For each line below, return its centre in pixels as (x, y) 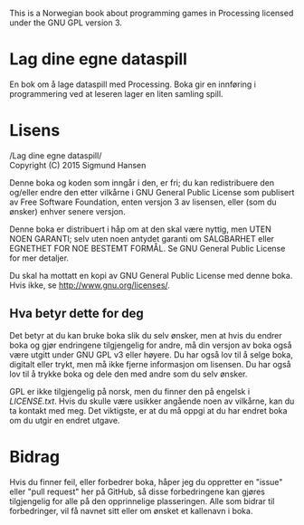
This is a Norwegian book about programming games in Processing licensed (152, 13)
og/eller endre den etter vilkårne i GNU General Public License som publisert (152, 192)
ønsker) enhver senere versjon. (68, 211)
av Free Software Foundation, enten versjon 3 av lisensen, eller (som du (143, 202)
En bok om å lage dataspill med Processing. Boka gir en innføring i (133, 84)
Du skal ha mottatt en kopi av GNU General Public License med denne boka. (151, 275)
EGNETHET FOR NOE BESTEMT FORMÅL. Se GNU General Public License (147, 248)
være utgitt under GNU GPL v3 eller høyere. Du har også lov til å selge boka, (152, 354)
